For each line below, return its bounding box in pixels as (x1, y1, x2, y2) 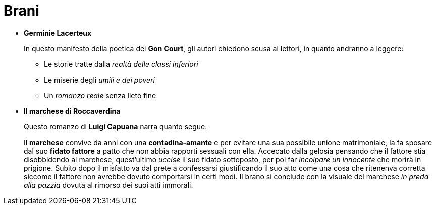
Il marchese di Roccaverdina (24, 106, 121, 115)
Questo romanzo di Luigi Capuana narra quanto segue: (24, 122, 207, 131)
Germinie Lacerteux (24, 28, 92, 37)
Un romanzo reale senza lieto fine (44, 91, 156, 100)
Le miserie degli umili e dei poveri (44, 75, 155, 84)
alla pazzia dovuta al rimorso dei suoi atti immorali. (24, 180, 193, 189)
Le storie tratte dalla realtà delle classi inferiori (44, 59, 198, 68)
